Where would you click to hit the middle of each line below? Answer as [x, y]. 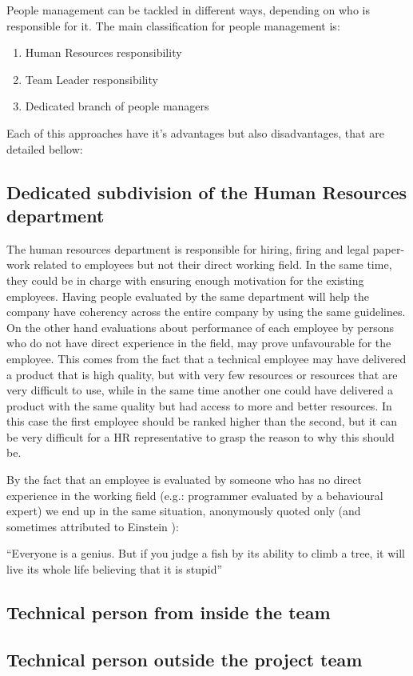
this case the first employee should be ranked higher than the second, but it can [202, 421]
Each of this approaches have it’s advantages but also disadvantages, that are [195, 132]
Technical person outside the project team [185, 659]
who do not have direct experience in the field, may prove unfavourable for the [199, 343]
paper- [389, 248]
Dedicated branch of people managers [117, 106]
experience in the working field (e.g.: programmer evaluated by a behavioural [195, 495]
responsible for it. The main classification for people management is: [173, 25]
